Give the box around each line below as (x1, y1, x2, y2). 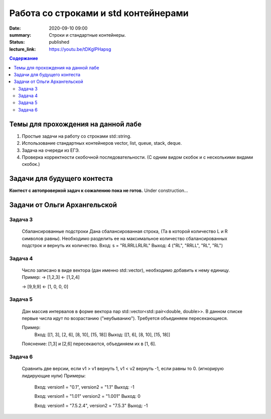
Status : (9, 39, 25, 45)
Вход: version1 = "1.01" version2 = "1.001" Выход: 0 (34, 393, 141, 399)
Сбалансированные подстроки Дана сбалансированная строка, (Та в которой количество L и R (22, 229, 228, 235)
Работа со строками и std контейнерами (9, 8, 189, 19)
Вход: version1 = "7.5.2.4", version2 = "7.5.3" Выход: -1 (34, 402, 148, 408)
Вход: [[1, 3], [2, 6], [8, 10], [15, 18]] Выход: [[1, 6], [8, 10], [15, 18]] (34, 332, 171, 338)
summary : (9, 32, 32, 38)
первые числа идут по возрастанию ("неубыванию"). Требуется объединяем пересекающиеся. (22, 316, 228, 322)
